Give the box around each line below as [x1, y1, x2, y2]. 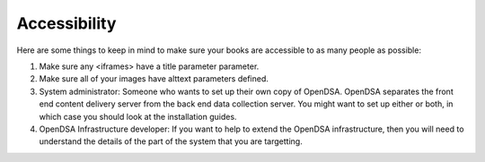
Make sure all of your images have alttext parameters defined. [39, 73, 269, 84]
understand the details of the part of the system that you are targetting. [39, 136, 303, 147]
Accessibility [16, 13, 117, 33]
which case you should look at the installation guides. [39, 111, 237, 122]
